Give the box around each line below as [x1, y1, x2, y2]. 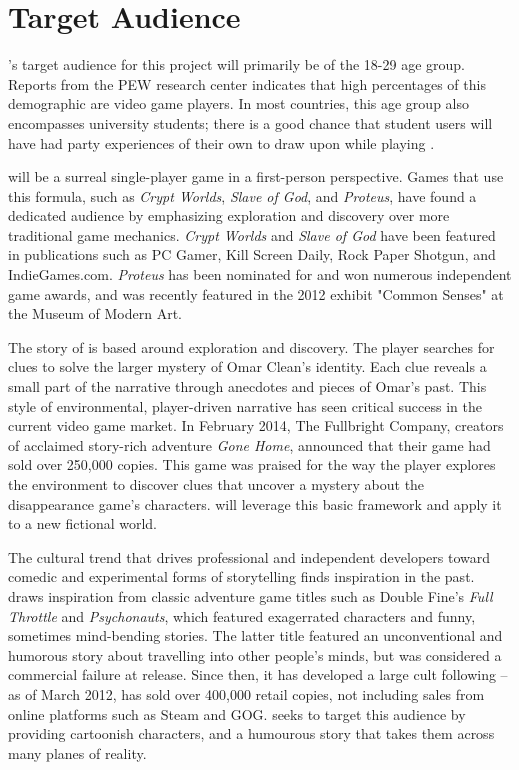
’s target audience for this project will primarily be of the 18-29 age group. [8, 54, 465, 75]
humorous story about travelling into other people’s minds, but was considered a [8, 644, 502, 665]
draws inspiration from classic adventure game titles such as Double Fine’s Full [8, 585, 493, 606]
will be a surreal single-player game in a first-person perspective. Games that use [8, 166, 504, 187]
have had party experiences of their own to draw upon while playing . [8, 132, 435, 153]
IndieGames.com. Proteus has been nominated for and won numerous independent [8, 264, 512, 285]
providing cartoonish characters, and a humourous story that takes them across [8, 723, 495, 744]
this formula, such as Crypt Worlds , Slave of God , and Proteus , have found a [8, 185, 477, 206]
